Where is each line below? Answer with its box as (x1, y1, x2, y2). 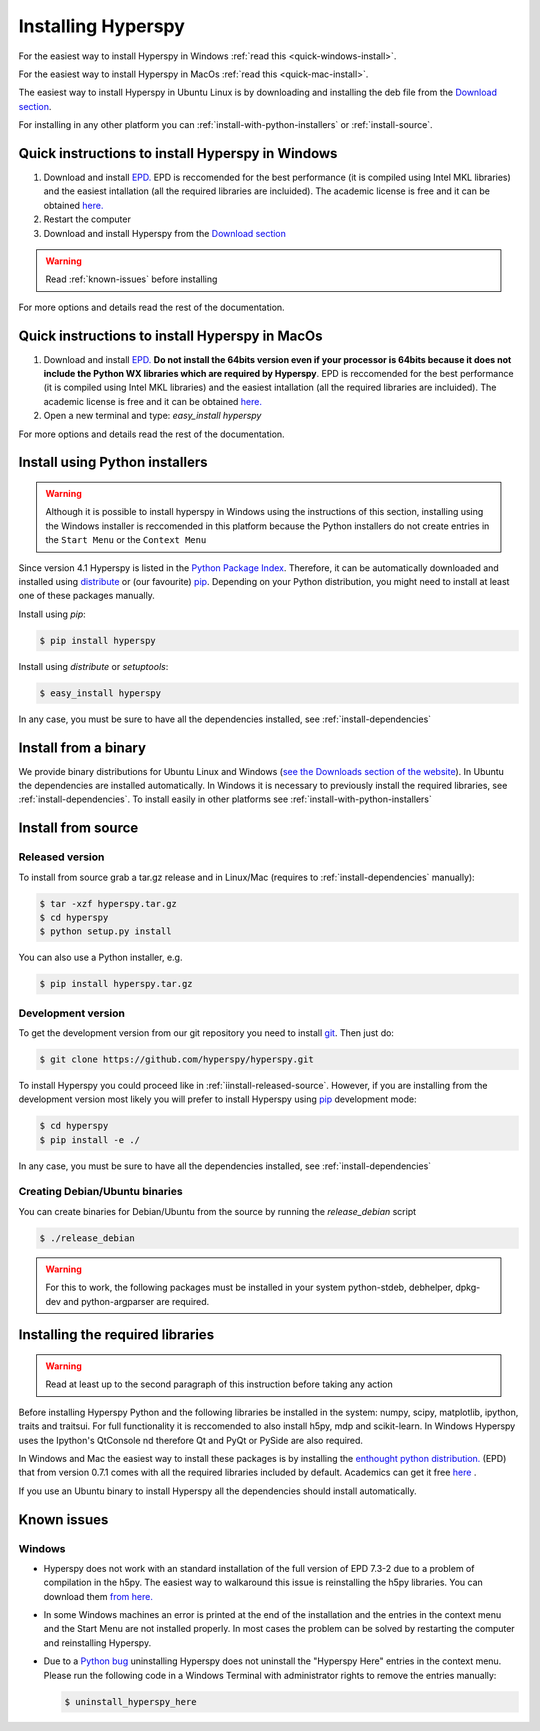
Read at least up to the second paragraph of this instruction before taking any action (45, 1378, 394, 1390)
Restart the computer (43, 213, 132, 225)
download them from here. (43, 1590, 154, 1602)
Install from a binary (18, 739, 147, 756)
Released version (18, 850, 105, 864)
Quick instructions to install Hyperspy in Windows (18, 145, 338, 162)
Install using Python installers (18, 454, 208, 471)
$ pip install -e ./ (39, 1134, 140, 1145)
